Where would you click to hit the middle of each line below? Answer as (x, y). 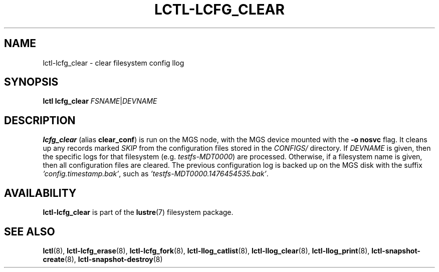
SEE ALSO (30, 231)
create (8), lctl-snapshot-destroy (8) (103, 259)
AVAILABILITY (40, 193)
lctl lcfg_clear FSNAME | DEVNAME (100, 101)
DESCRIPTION (40, 120)
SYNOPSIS (31, 82)
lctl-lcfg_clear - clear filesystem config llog (114, 63)
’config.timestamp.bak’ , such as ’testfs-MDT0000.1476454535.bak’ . (156, 174)
